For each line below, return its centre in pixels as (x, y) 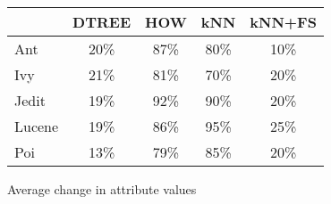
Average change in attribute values (102, 189)
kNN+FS (283, 22)
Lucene (37, 126)
